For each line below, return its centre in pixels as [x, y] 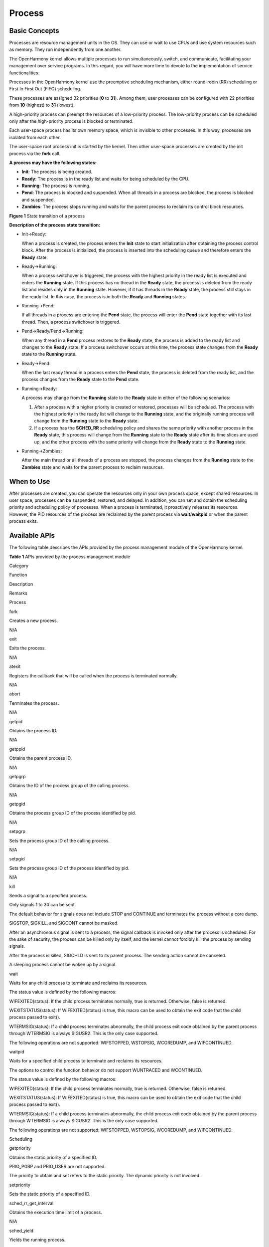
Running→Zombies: [42, 451]
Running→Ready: [39, 389]
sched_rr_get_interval [31, 1203]
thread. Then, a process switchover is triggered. [71, 322]
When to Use [30, 481]
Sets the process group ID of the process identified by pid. [69, 868]
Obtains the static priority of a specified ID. [53, 1157]
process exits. [24, 521]
